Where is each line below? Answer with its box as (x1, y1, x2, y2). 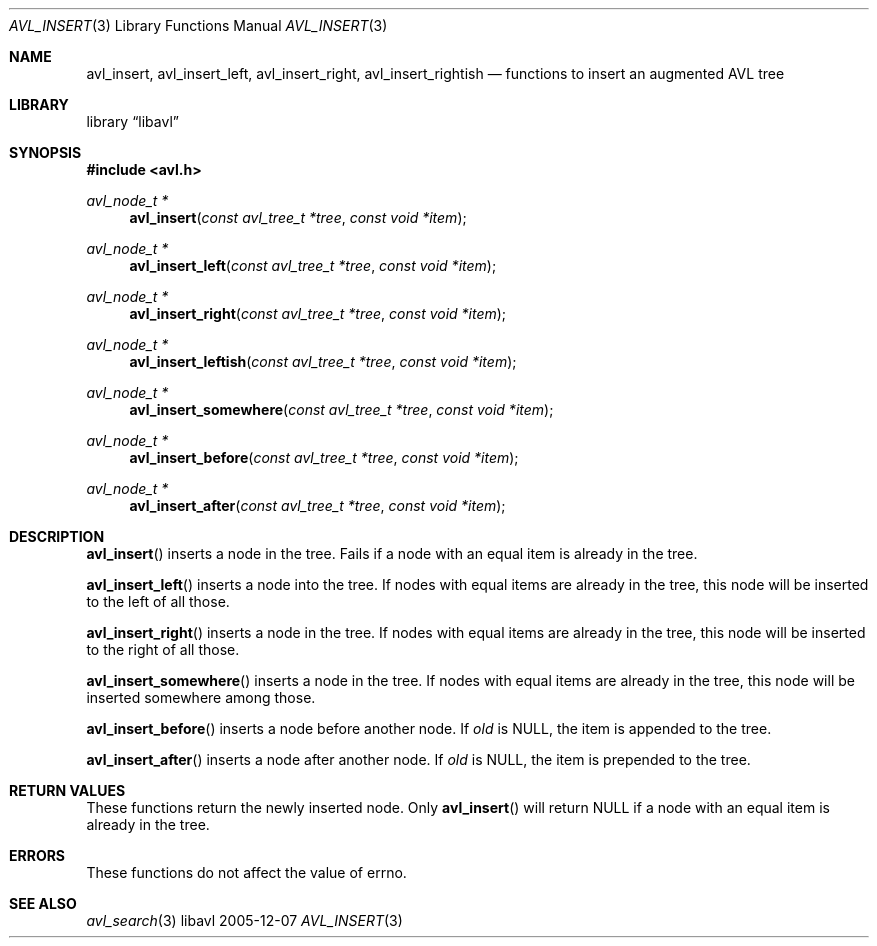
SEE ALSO (9, 895, 77, 912)
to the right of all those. (86, 641, 240, 658)
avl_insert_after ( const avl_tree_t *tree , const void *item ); (129, 497, 506, 514)
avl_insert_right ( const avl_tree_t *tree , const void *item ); (129, 305, 507, 322)
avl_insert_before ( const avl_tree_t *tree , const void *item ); (129, 449, 519, 466)
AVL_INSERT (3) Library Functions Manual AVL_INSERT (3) (9, 17, 388, 34)
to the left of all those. (86, 593, 230, 610)
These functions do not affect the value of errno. (86, 864, 407, 881)
